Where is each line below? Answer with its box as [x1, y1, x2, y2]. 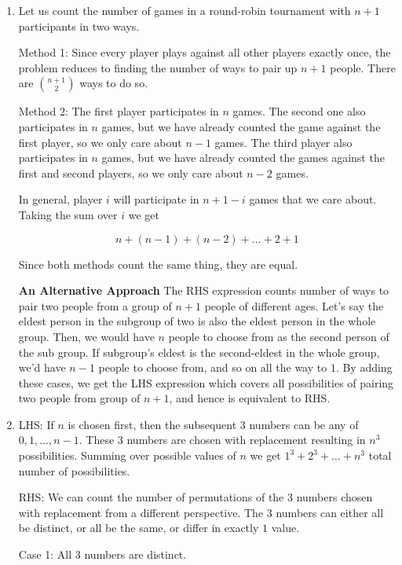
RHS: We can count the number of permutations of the [18, 489, 284, 505]
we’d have [18, 359, 66, 376]
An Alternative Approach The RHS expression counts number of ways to [18, 282, 389, 299]
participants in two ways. [18, 17, 140, 34]
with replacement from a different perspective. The [18, 504, 264, 520]
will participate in [113, 191, 199, 207]
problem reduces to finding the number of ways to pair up [18, 59, 298, 75]
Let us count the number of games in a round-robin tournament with [18, 2, 351, 18]
